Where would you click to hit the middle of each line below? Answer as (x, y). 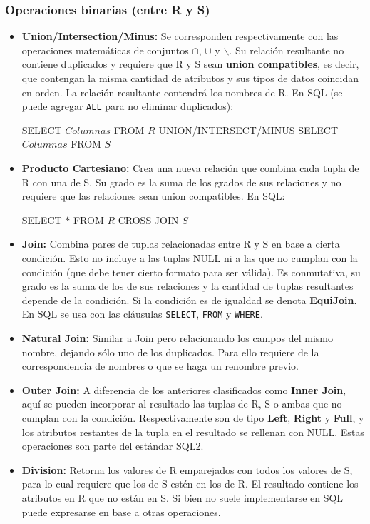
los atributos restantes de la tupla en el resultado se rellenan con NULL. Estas (193, 432)
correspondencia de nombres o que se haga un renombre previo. (160, 366)
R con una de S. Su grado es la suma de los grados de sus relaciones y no (181, 182)
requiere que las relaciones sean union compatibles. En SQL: (153, 196)
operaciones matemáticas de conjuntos (105, 50)
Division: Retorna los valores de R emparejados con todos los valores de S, (187, 469)
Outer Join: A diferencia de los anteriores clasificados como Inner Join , (184, 389)
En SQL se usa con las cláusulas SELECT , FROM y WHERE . (142, 314)
